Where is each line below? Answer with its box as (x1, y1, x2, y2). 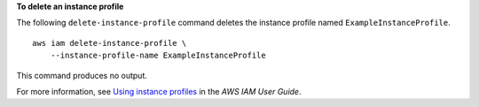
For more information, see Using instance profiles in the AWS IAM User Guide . (16, 86, 302, 96)
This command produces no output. (16, 70, 148, 80)
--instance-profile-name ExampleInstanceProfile (50, 50, 266, 61)
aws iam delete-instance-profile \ (32, 38, 187, 48)
